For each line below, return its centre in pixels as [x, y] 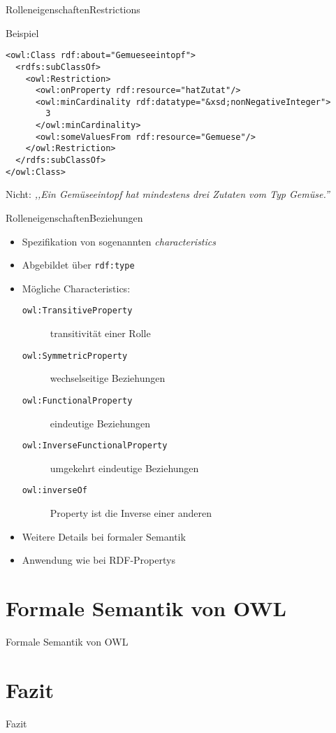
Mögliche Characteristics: [76, 288]
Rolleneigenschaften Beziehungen [74, 218]
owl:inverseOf [54, 491]
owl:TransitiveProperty [77, 311]
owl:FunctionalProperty [77, 400]
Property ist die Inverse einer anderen [131, 513]
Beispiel [22, 33]
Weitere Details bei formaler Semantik [104, 536]
